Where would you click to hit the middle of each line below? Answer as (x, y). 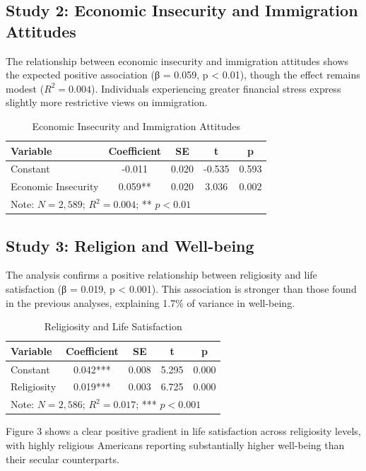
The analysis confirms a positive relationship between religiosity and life (161, 275)
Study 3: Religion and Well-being (130, 245)
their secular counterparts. (63, 459)
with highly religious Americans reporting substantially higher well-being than (175, 444)
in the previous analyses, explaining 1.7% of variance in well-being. (150, 302)
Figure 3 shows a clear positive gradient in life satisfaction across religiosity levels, (183, 431)
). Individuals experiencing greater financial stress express (216, 88)
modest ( (25, 88)
